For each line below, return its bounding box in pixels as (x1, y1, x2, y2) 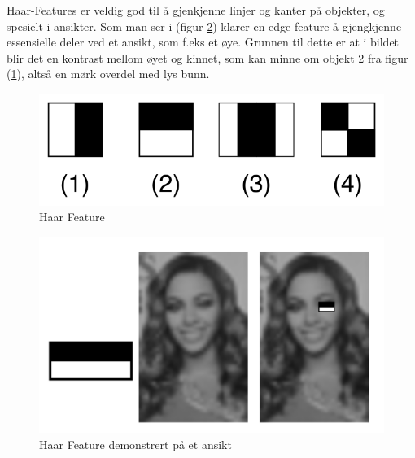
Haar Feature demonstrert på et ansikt (39, 435, 232, 452)
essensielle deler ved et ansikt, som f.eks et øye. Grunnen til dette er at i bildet (7, 33, 400, 50)
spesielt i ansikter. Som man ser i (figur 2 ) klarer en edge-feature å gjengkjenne (7, 17, 402, 34)
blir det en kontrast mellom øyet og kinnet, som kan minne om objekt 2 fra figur (7, 49, 408, 66)
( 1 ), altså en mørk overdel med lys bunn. (7, 65, 210, 82)
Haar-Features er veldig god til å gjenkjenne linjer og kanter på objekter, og (7, 2, 385, 18)
